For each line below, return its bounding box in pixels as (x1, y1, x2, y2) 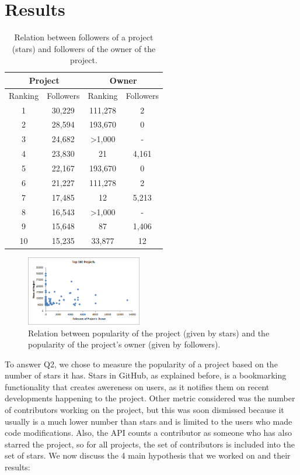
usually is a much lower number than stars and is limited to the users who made (5, 415, 292, 427)
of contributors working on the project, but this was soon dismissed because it (5, 404, 284, 416)
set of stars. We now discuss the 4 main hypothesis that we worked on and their (5, 449, 291, 462)
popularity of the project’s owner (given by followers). (28, 338, 221, 350)
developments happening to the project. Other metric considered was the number (5, 392, 295, 404)
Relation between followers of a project (14, 31, 154, 43)
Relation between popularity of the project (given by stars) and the (28, 326, 270, 339)
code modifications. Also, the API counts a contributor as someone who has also (5, 426, 292, 439)
